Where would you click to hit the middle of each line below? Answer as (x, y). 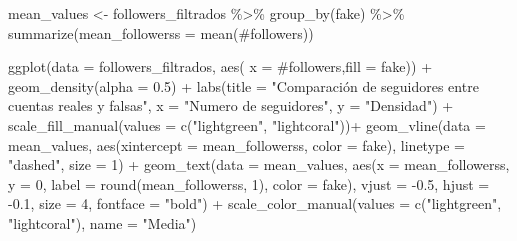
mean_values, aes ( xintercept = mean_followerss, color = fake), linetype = (236, 144)
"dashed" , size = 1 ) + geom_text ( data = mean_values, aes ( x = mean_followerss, (259, 164)
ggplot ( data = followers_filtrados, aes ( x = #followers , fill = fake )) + (220, 66)
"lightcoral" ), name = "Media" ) (102, 222)
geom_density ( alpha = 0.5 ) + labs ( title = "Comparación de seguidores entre (243, 85)
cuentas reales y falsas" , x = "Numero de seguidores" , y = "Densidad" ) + (231, 105)
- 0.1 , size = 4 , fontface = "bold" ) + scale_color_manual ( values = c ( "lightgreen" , (255, 203)
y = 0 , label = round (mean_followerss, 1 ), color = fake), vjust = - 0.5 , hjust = (249, 183)
